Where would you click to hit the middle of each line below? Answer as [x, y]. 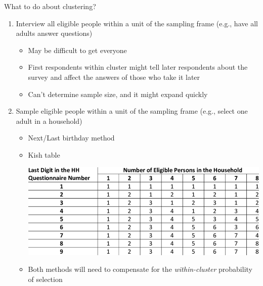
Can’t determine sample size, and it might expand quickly [118, 94]
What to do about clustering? [50, 6]
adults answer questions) [54, 33]
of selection [45, 279]
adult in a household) [49, 121]
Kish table [44, 154]
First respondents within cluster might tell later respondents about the [138, 67]
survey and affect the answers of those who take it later [114, 77]
